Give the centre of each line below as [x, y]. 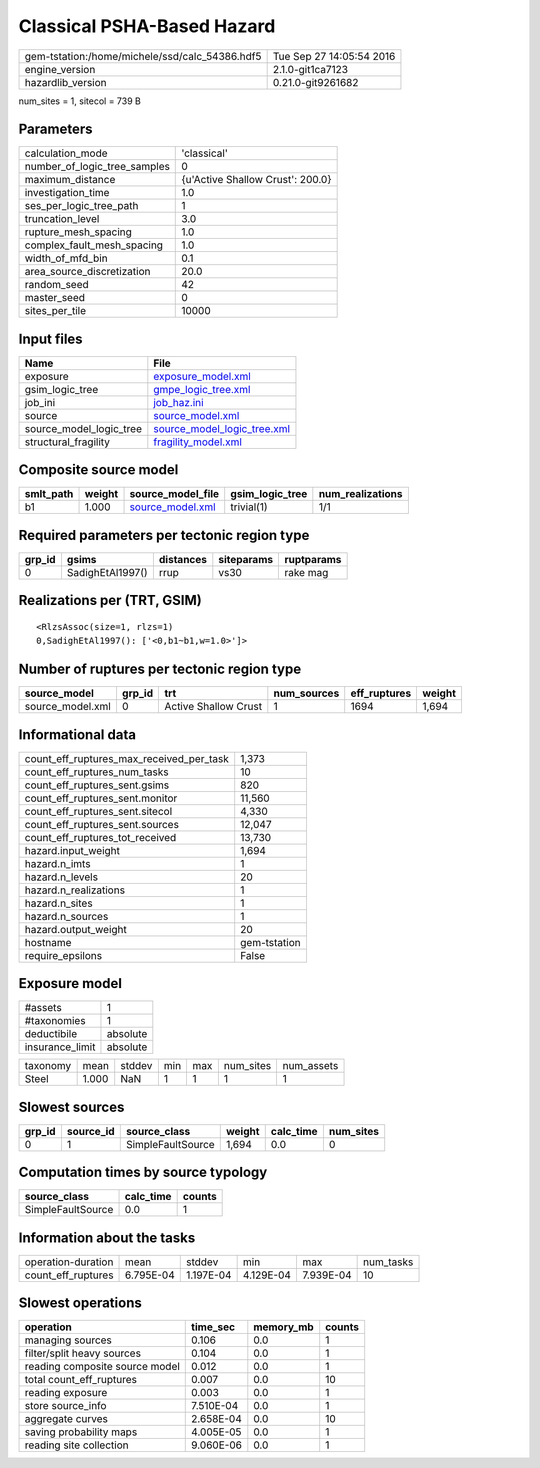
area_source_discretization [87, 272]
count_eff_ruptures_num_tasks [96, 772]
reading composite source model [102, 1367]
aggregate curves [66, 1419]
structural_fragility [67, 442]
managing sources [68, 1340]
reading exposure [66, 1393]
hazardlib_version [65, 82]
